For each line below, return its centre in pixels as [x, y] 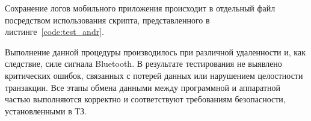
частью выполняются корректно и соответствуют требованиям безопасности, [145, 99]
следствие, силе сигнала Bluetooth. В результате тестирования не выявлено [143, 64]
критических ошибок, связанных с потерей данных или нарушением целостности [154, 75]
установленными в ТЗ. [46, 110]
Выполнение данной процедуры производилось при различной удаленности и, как [155, 51]
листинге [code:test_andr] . [54, 32]
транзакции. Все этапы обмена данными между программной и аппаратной [143, 87]
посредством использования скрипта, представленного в [107, 20]
